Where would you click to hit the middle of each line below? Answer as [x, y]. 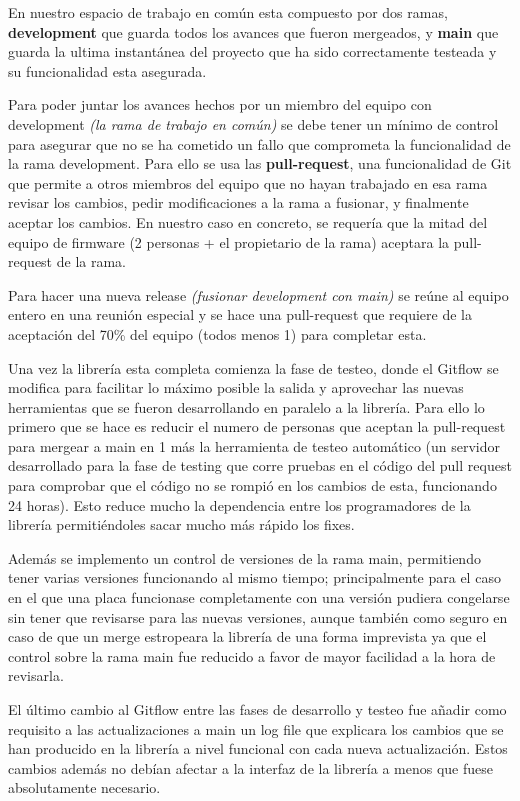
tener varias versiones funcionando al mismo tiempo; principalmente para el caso [254, 577]
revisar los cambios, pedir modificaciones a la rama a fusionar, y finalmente [238, 202]
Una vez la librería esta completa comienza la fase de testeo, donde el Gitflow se [253, 367]
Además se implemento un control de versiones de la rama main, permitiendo [244, 557]
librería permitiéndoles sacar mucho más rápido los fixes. [181, 524]
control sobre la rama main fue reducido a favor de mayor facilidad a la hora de [252, 655]
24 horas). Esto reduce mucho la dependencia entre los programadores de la [239, 504]
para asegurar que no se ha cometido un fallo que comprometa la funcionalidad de [259, 143]
